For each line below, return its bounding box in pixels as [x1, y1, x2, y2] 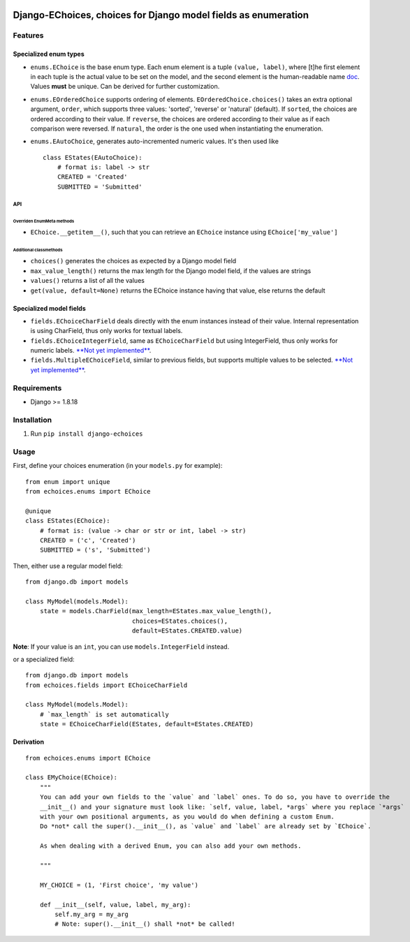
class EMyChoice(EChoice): [25, 774, 118, 781]
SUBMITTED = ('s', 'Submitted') [39, 546, 151, 554]
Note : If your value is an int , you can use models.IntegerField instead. [13, 642, 230, 651]
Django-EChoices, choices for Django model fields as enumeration [13, 9, 309, 21]
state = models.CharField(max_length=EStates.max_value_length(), [39, 608, 272, 615]
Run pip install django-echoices [30, 429, 143, 438]
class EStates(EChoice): [25, 517, 110, 525]
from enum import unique [25, 478, 110, 485]
